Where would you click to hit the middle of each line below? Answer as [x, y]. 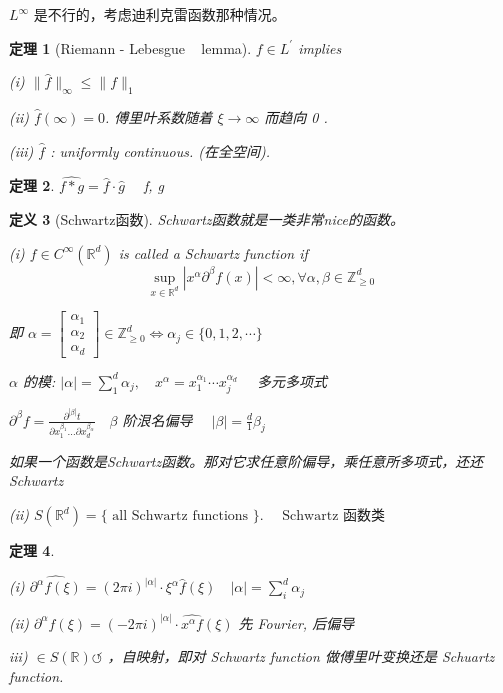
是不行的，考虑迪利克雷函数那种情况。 [159, 14]
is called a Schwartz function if [213, 252]
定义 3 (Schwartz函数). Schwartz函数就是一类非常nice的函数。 [206, 218]
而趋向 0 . [296, 116]
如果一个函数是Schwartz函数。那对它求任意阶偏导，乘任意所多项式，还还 [246, 460]
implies [320, 47]
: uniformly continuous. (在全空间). [160, 150]
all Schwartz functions [180, 516]
